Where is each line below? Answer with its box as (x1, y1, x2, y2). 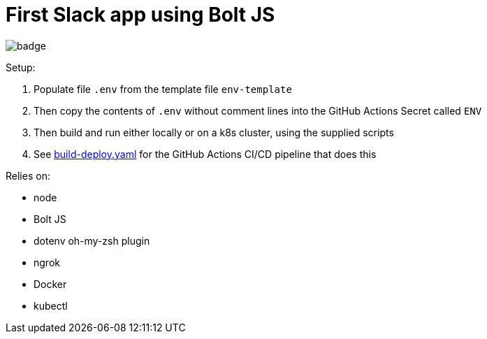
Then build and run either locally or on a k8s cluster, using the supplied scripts (34, 126, 394, 138)
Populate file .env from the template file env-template (34, 82, 292, 95)
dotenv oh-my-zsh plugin (34, 234, 150, 247)
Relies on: (6, 169, 50, 182)
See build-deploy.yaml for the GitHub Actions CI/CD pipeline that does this (34, 147, 377, 160)
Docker (34, 277, 67, 290)
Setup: (6, 61, 36, 73)
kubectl (34, 299, 68, 312)
